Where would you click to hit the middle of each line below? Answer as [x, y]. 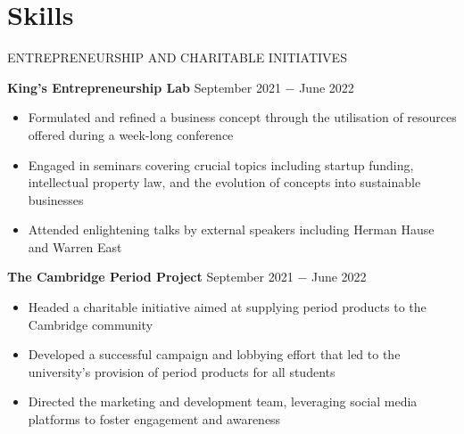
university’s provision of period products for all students [182, 371]
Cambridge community [91, 324]
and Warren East [75, 246]
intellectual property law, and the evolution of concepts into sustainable [224, 182]
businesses [56, 199]
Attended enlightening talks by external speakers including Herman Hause [231, 229]
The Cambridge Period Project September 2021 [150, 277]
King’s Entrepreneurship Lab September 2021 [144, 87]
